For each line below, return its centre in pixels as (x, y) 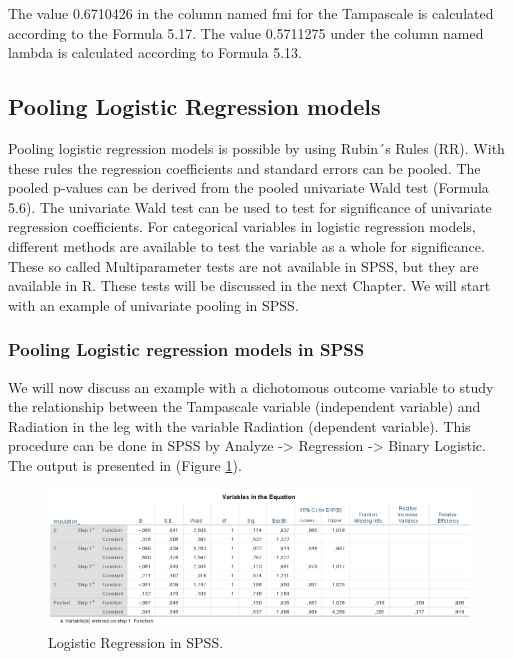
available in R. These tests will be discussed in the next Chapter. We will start (249, 285)
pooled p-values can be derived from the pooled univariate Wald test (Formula (248, 187)
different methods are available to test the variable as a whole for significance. (246, 245)
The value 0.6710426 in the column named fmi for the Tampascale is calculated (251, 13)
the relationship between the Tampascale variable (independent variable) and (244, 406)
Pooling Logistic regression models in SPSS (186, 349)
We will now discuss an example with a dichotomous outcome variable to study (251, 386)
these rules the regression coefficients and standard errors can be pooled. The (244, 167)
